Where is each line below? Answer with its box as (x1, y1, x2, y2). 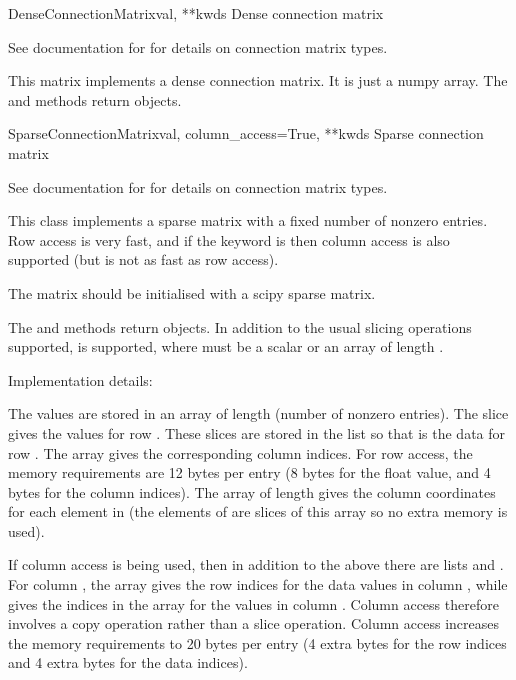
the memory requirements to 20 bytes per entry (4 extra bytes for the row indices (8, 632, 507, 653)
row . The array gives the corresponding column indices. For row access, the (8, 442, 473, 463)
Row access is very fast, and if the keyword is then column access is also (8, 229, 450, 250)
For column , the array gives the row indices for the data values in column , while (8, 574, 508, 595)
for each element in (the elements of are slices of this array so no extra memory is (8, 501, 508, 522)
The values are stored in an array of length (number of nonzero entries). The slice (8, 403, 509, 424)
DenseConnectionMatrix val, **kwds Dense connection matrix (8, 3, 384, 23)
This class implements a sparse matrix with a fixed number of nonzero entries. (8, 210, 488, 231)
